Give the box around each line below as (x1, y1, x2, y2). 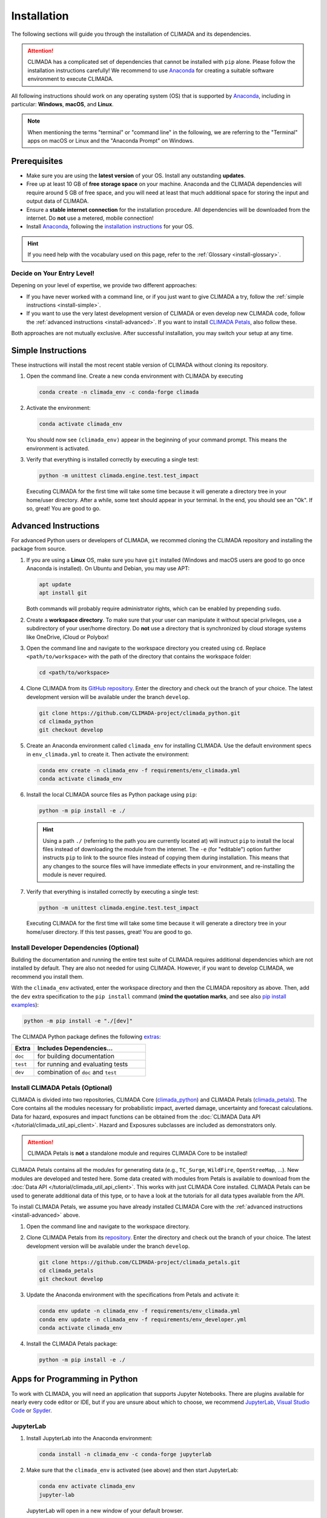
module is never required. (42, 871, 107, 879)
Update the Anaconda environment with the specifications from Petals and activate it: (26, 1291, 240, 1299)
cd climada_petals (39, 1267, 94, 1274)
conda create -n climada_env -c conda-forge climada (39, 389, 199, 396)
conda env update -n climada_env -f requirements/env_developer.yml (39, 1316, 247, 1323)
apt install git (39, 590, 88, 596)
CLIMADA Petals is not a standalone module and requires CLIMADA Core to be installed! (27, 1149, 248, 1157)
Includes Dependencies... (37, 1044, 113, 1053)
